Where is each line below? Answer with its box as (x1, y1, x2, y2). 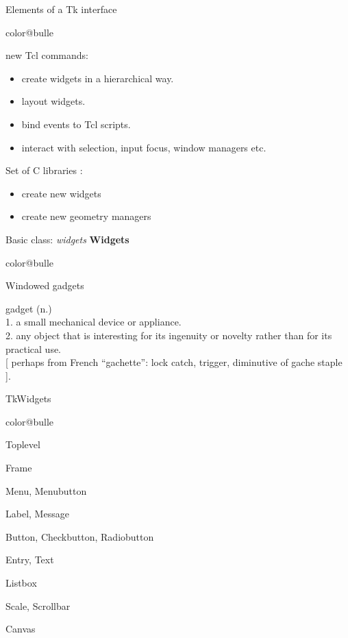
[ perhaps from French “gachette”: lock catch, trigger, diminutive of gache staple (5, 355, 343, 369)
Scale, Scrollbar (5, 598, 71, 613)
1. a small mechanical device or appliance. (5, 315, 182, 329)
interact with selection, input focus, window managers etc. (21, 140, 266, 154)
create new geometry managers (21, 209, 151, 223)
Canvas (5, 622, 36, 636)
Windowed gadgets (5, 278, 84, 293)
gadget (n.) (5, 301, 52, 315)
